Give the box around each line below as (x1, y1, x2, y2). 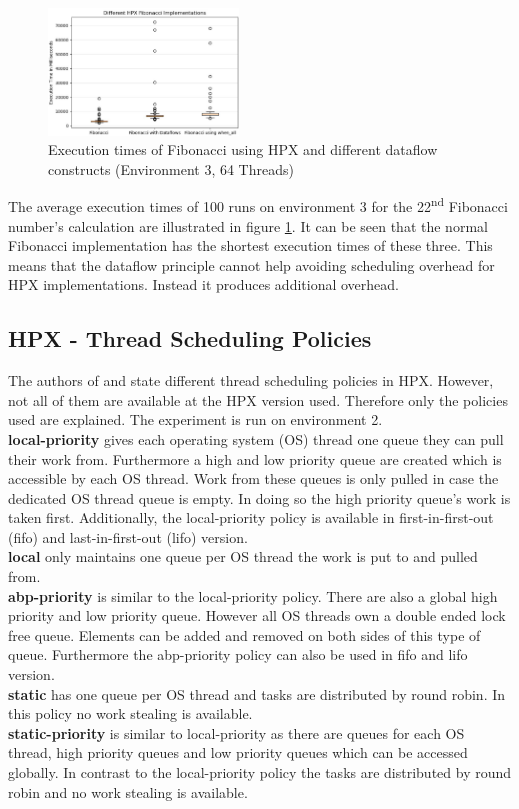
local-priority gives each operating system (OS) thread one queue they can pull (8, 428, 504, 449)
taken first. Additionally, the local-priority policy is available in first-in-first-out (8, 507, 494, 528)
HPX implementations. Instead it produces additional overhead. (8, 274, 399, 295)
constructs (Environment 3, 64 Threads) (48, 158, 294, 179)
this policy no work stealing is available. (8, 703, 253, 724)
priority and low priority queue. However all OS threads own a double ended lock (8, 605, 506, 626)
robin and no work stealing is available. (8, 781, 248, 802)
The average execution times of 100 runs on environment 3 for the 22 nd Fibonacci (8, 193, 508, 216)
